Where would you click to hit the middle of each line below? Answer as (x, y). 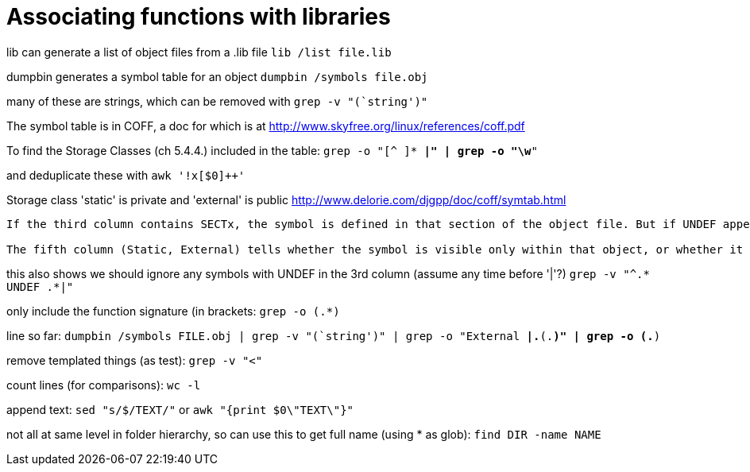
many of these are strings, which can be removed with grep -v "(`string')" (217, 101)
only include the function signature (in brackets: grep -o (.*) (173, 311)
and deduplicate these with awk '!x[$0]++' (126, 175)
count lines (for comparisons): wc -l (104, 385)
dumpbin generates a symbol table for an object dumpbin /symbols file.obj (217, 76)
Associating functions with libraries (199, 17)
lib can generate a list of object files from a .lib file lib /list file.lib (199, 52)
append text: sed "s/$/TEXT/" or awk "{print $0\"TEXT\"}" (180, 409)
